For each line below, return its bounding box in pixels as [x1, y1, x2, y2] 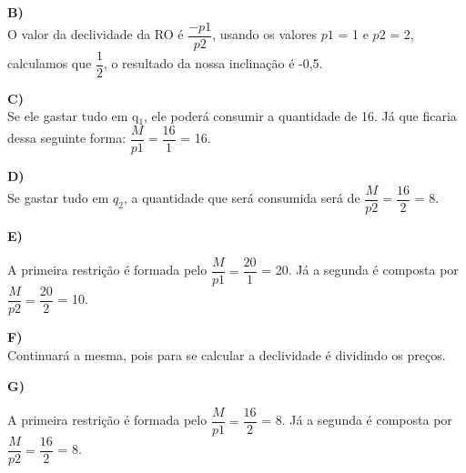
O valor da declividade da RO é [7, 25, 184, 44]
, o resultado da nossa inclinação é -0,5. [103, 54, 323, 73]
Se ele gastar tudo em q [7, 106, 139, 126]
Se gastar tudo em [7, 188, 109, 207]
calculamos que [7, 54, 92, 73]
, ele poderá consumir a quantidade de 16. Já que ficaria [144, 106, 457, 126]
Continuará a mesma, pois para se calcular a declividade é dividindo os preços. [7, 345, 446, 364]
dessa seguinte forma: [7, 128, 127, 147]
